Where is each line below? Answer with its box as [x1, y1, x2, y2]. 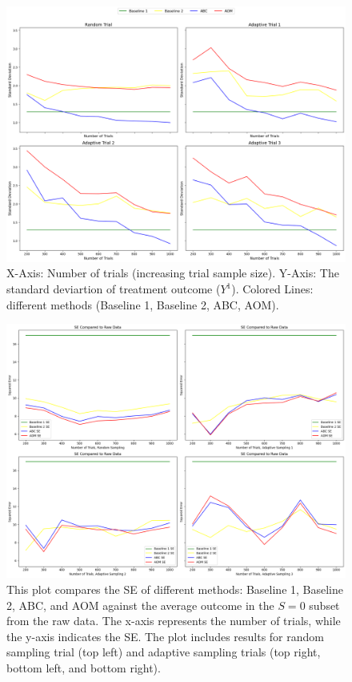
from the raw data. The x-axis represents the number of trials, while [6, 612, 341, 629]
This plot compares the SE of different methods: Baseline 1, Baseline [6, 580, 344, 597]
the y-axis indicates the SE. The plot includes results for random [6, 628, 324, 644]
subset [309, 596, 340, 613]
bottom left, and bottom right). [6, 659, 161, 676]
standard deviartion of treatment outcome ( [6, 280, 221, 297]
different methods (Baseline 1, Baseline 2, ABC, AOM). [6, 296, 279, 313]
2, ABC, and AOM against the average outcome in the [6, 596, 274, 613]
